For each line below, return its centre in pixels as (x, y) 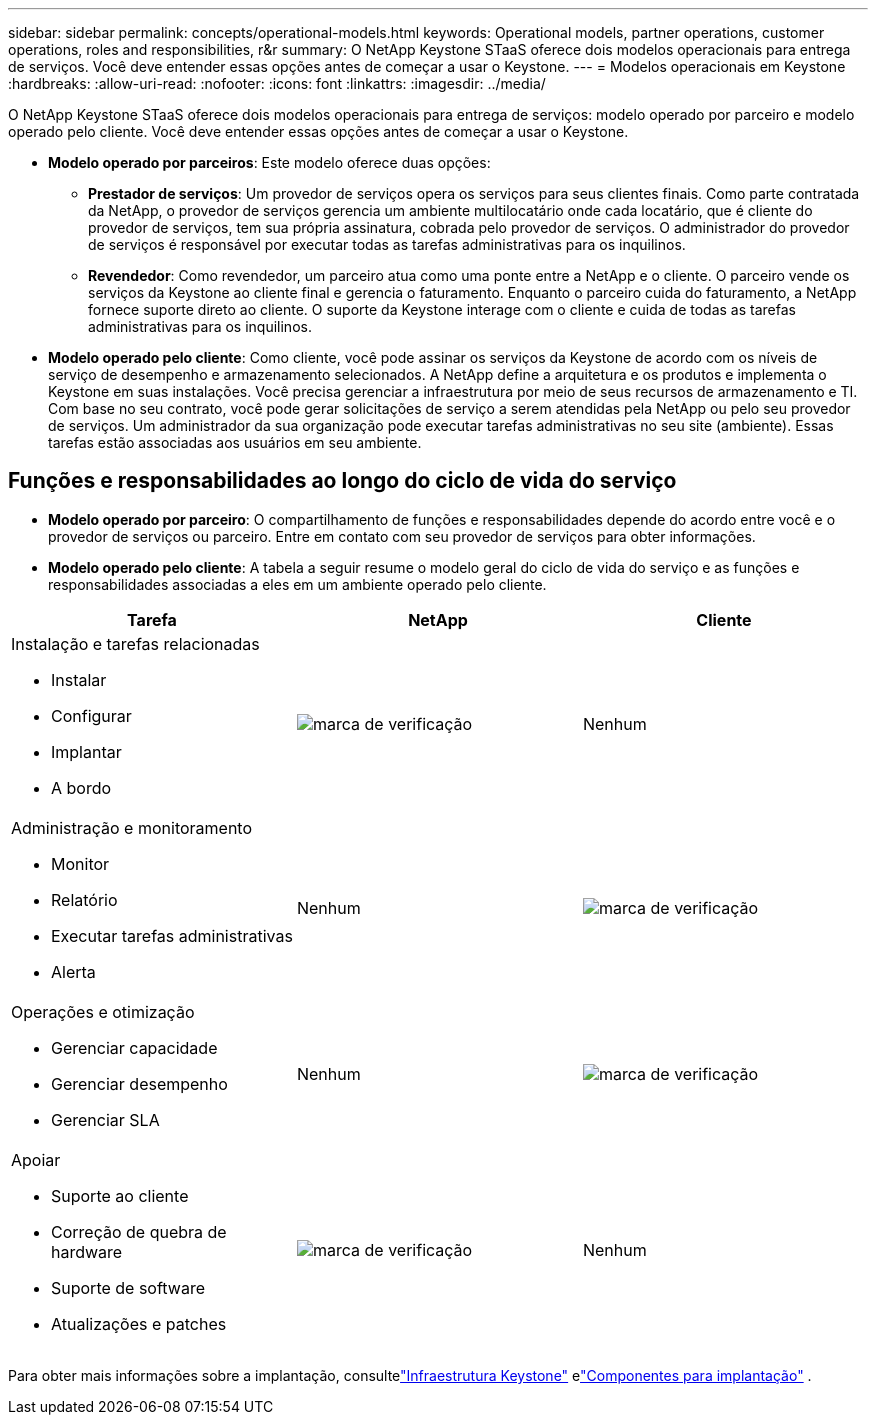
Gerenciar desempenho (139, 1083)
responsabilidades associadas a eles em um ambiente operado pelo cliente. (297, 584)
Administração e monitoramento (132, 827)
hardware (87, 1251)
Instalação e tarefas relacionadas (135, 643)
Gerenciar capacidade (134, 1047)
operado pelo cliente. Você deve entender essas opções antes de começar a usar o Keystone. (318, 131)
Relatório (84, 899)
